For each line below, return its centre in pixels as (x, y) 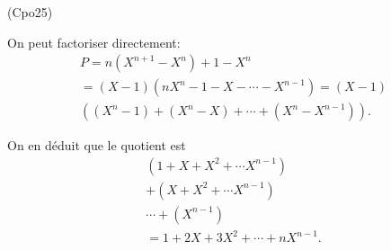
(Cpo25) (30, 12)
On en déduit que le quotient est (97, 145)
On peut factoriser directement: (94, 42)
